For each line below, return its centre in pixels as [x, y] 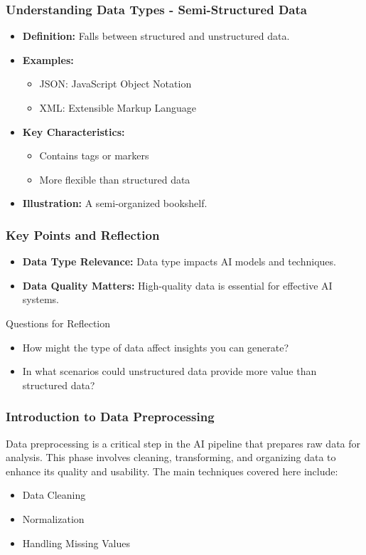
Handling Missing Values [76, 543]
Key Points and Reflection [83, 234]
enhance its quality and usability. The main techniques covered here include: [172, 471]
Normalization [53, 518]
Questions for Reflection [58, 323]
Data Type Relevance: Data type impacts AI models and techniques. [179, 261]
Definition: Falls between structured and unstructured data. [156, 36]
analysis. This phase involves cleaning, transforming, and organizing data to [171, 457]
